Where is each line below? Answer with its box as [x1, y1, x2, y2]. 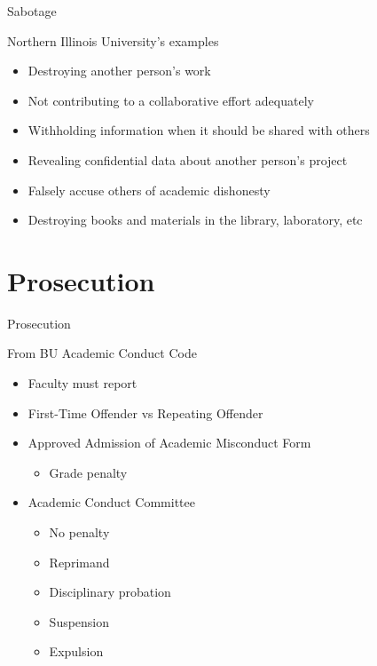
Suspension [49, 612, 110, 630]
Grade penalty [49, 463, 128, 481]
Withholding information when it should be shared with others [27, 121, 370, 139]
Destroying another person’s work [27, 61, 211, 80]
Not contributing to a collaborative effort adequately [27, 91, 314, 109]
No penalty [49, 523, 110, 542]
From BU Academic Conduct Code [7, 344, 197, 362]
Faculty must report [27, 374, 137, 392]
